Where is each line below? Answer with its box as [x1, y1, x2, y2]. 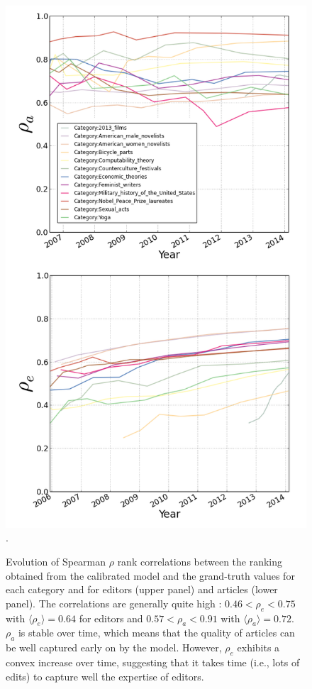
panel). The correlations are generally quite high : [6, 595, 222, 610]
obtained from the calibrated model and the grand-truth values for [6, 568, 295, 583]
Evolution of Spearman [6, 554, 106, 569]
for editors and [79, 610, 143, 625]
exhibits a [237, 640, 280, 655]
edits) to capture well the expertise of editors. [6, 668, 204, 683]
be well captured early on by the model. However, [6, 640, 222, 655]
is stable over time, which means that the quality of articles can [18, 625, 295, 640]
